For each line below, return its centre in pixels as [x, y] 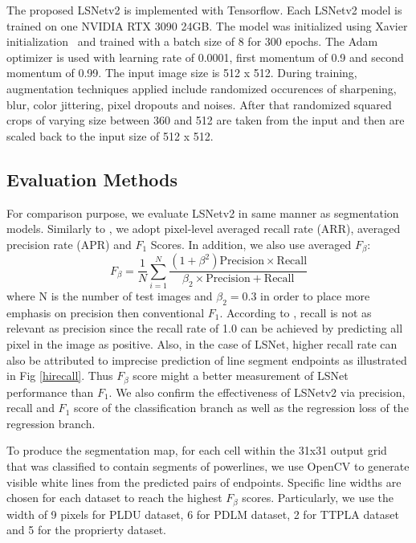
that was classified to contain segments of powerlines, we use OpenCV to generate [208, 465]
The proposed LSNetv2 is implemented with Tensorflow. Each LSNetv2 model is [204, 10]
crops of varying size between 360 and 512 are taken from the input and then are [206, 120]
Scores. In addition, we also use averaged [251, 244]
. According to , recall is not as [296, 312]
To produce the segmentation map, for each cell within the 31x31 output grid [197, 450]
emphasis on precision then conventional [106, 312]
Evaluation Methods [92, 179]
